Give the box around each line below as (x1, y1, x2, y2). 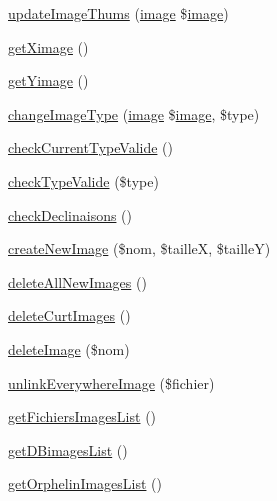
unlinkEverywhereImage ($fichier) (8, 372, 215, 393)
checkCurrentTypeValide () (8, 137, 173, 158)
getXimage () (8, 36, 89, 57)
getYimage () (8, 70, 89, 91)
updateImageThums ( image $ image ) (8, 3, 229, 23)
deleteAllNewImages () (8, 271, 147, 292)
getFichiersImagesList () (8, 406, 157, 427)
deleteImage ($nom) (8, 338, 130, 359)
